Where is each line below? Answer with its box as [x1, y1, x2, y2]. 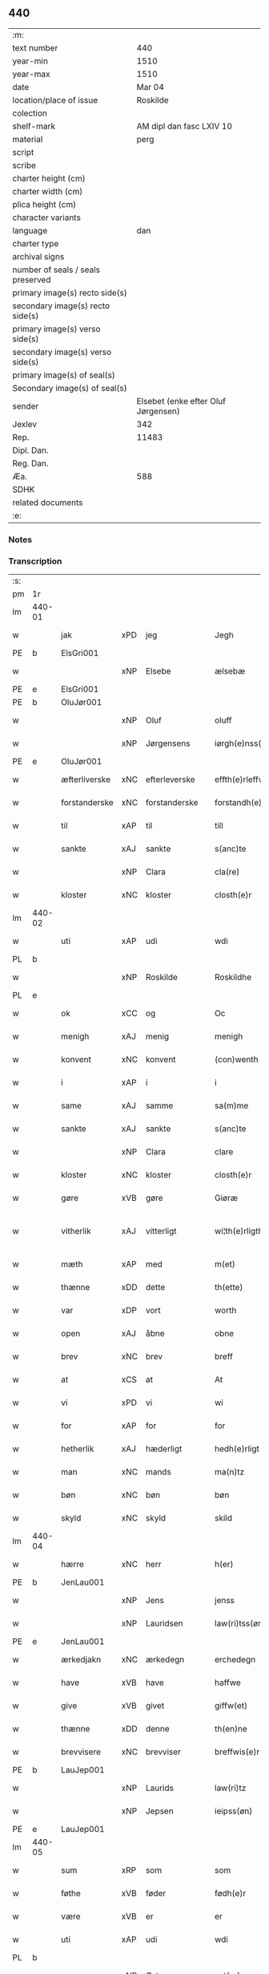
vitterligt [145, 1226, 177, 1237]
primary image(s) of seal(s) [12, 369, 116, 381]
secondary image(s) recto [12, 300, 110, 311]
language [12, 225, 48, 236]
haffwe [215, 1677, 242, 1688]
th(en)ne [215, 1724, 248, 1735]
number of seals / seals [12, 264, 101, 275]
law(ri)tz [215, 1782, 247, 1793]
